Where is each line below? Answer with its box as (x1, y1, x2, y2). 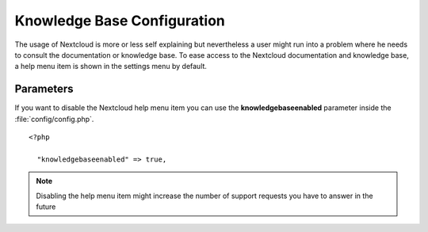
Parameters (14, 82, 74, 96)
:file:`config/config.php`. (14, 114, 94, 124)
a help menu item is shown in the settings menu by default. (14, 62, 208, 71)
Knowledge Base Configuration (14, 12, 225, 29)
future (36, 202, 56, 211)
